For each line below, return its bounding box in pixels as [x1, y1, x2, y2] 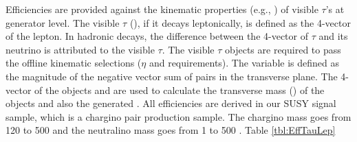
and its [318, 29, 348, 43]
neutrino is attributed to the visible [6, 42, 155, 56]
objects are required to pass [225, 42, 341, 56]
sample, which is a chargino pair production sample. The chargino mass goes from [6, 109, 351, 123]
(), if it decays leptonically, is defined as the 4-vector [129, 15, 351, 29]
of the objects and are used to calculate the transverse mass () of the [34, 82, 325, 97]
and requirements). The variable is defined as [149, 56, 339, 70]
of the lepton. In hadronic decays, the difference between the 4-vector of [6, 29, 308, 43]
